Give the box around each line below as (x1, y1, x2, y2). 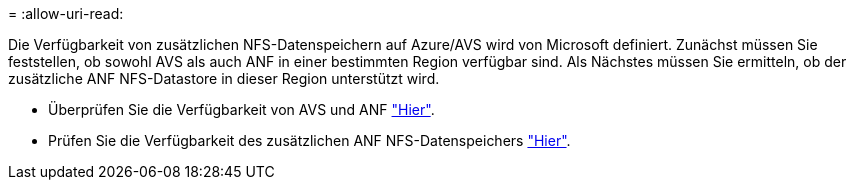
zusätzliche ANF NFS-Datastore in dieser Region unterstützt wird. (8, 70, 440, 87)
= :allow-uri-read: (8, 5, 124, 22)
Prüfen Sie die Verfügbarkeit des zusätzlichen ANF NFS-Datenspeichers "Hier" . (48, 132, 571, 149)
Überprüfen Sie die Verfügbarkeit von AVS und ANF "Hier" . (48, 101, 435, 118)
